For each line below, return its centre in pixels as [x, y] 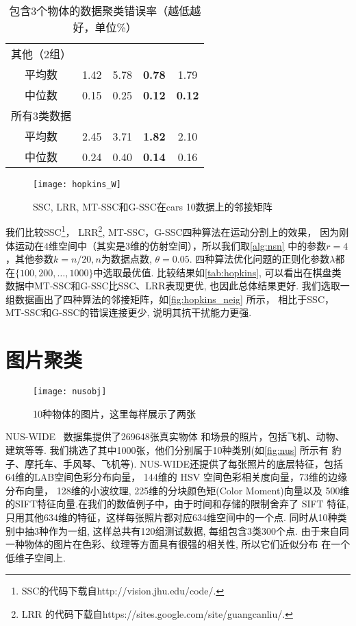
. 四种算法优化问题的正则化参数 [259, 259]
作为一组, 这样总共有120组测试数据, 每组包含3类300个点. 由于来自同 [199, 530]
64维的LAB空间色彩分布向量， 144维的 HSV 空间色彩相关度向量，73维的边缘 [176, 477]
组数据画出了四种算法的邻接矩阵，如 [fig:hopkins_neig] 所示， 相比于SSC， [170, 299]
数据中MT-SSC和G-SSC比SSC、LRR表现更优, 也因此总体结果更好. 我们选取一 [178, 286]
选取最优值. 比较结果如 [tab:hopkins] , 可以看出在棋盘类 [222, 272]
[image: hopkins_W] [77, 184]
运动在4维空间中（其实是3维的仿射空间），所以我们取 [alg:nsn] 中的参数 [170, 245]
